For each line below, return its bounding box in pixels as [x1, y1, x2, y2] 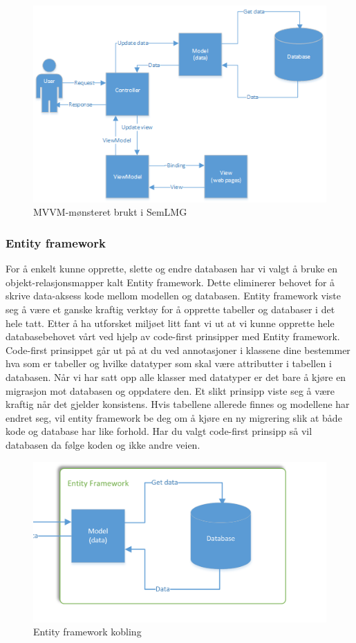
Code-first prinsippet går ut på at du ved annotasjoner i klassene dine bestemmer [6, 342, 350, 357]
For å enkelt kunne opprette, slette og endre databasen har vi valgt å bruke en [6, 261, 338, 276]
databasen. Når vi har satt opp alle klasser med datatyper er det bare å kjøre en [6, 370, 346, 384]
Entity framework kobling [33, 624, 142, 639]
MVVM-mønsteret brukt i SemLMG [33, 205, 187, 219]
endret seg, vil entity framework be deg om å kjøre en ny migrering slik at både [6, 410, 342, 425]
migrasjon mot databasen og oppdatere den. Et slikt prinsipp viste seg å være [6, 383, 335, 398]
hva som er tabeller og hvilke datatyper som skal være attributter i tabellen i [6, 356, 332, 371]
